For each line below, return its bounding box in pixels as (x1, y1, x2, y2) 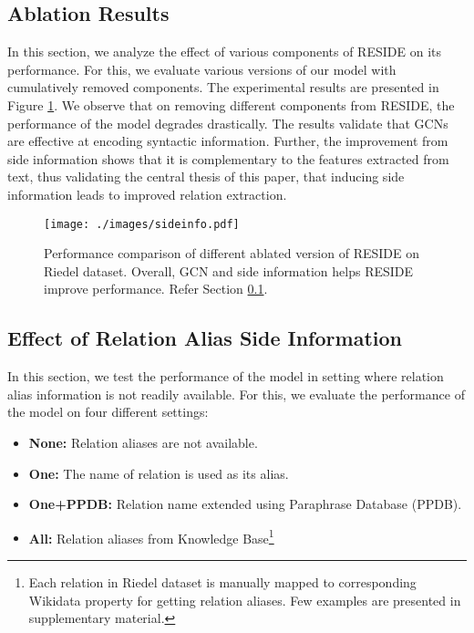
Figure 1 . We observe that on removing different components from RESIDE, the (7, 95, 455, 114)
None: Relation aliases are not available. (28, 432, 258, 451)
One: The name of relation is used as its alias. (28, 463, 289, 483)
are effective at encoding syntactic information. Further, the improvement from (7, 131, 448, 150)
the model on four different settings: (7, 402, 209, 421)
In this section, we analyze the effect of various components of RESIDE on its (7, 42, 441, 61)
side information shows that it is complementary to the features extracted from (7, 149, 449, 168)
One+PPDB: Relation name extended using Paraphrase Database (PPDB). (28, 494, 462, 514)
